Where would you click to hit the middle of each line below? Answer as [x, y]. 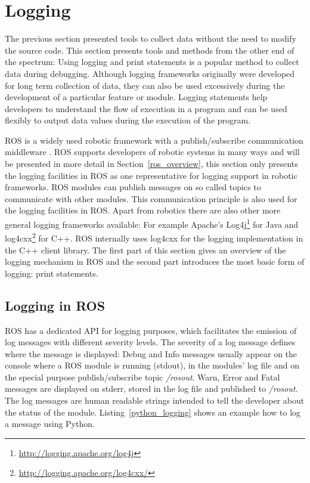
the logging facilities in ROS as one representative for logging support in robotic [151, 175]
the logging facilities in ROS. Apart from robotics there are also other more [143, 210]
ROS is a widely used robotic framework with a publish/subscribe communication [154, 140]
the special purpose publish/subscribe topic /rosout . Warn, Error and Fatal [142, 377]
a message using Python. [50, 424]
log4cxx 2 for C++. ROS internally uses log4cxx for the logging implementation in [154, 237]
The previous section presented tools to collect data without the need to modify [151, 38]
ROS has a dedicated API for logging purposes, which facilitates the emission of [151, 330]
